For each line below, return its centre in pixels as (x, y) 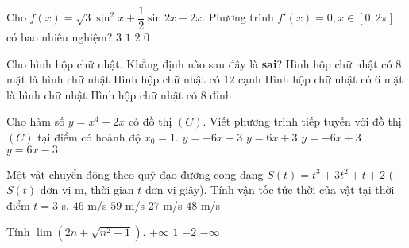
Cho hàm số (36, 121)
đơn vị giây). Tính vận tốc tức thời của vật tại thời (270, 190)
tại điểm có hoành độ (89, 137)
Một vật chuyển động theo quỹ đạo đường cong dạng (135, 174)
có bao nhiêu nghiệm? (60, 37)
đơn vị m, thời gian (87, 190)
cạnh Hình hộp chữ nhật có (305, 79)
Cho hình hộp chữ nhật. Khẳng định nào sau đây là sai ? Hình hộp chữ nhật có (199, 63)
